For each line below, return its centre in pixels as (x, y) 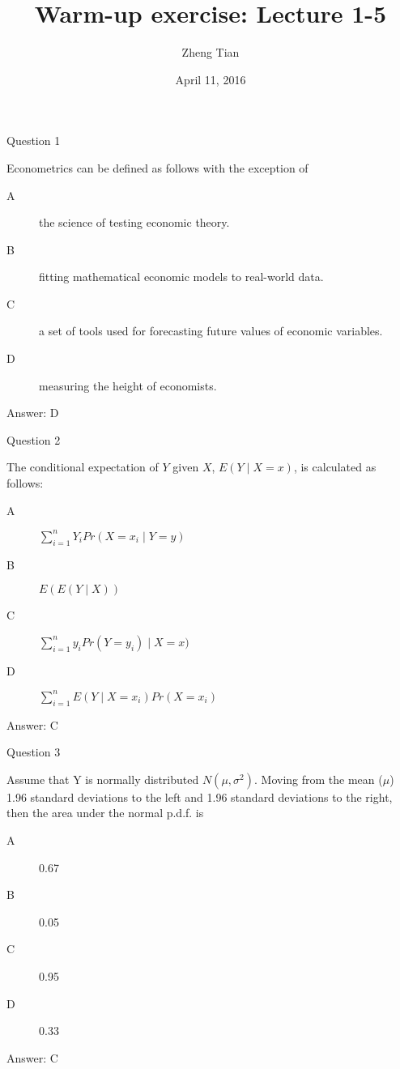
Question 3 (34, 752)
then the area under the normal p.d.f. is (105, 813)
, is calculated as (335, 467)
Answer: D (33, 413)
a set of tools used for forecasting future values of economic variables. (211, 331)
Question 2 (34, 439)
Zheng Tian (211, 52)
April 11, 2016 (211, 79)
